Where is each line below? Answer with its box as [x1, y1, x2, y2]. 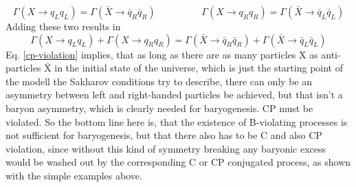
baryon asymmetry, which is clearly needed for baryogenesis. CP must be [5, 100, 313, 115]
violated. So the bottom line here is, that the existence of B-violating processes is [5, 114, 348, 129]
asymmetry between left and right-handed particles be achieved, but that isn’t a [5, 87, 343, 102]
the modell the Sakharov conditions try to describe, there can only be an [5, 74, 312, 88]
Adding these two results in [5, 19, 121, 33]
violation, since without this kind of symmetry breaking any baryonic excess [5, 141, 326, 155]
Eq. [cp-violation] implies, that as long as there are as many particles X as [5, 47, 318, 61]
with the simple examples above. [5, 168, 142, 182]
